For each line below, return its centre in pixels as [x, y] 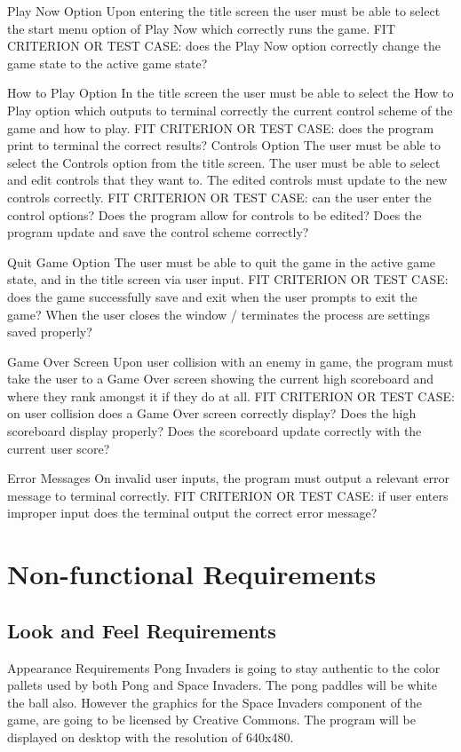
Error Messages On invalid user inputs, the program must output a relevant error [229, 478]
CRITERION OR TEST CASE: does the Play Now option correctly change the [224, 46]
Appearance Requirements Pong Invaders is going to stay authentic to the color [224, 667]
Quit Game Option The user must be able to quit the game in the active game [222, 261]
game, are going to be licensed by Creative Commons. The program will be [211, 720]
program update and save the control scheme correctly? [158, 232]
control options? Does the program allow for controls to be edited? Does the [215, 214]
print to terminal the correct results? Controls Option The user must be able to [224, 145]
